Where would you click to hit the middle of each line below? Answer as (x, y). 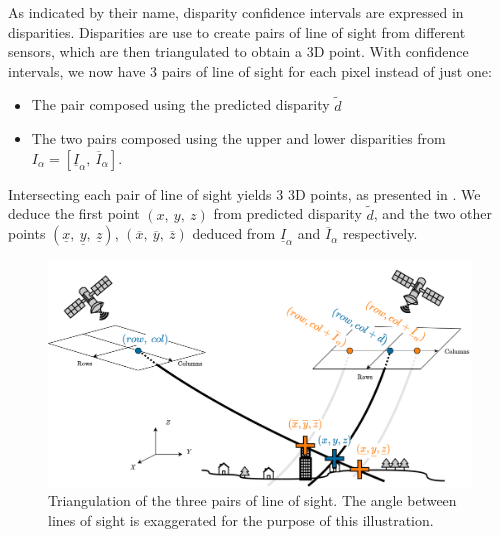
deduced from (234, 233)
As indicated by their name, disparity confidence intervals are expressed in (236, 12)
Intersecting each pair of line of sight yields (140, 193)
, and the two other (433, 213)
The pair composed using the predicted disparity (180, 104)
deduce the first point (74, 213)
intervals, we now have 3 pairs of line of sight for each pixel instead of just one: (250, 70)
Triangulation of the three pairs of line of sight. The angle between (252, 500)
